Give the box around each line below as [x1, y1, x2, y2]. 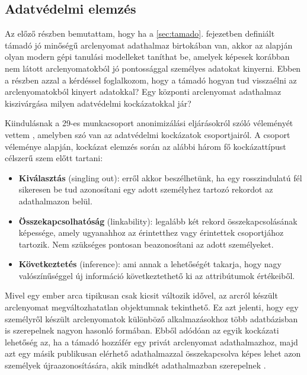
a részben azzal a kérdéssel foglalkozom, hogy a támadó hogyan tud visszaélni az [5, 73, 297, 86]
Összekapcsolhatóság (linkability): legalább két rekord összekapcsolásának [18, 214, 298, 227]
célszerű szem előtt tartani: [5, 152, 103, 164]
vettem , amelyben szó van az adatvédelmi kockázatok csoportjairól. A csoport [5, 128, 290, 140]
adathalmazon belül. [18, 194, 92, 207]
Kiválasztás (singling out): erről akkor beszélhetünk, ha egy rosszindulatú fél [18, 171, 302, 184]
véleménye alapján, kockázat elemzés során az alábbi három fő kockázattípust [5, 140, 286, 152]
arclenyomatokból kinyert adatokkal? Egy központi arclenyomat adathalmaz [5, 85, 282, 98]
